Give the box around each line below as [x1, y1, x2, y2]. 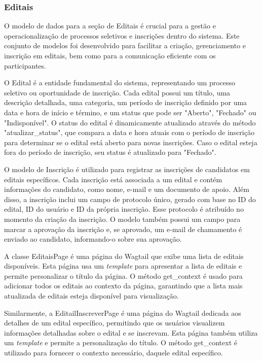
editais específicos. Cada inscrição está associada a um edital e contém [4, 174, 222, 184]
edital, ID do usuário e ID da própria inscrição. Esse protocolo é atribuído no [4, 204, 244, 214]
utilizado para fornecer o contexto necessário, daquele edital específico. [4, 347, 223, 358]
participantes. [4, 60, 46, 71]
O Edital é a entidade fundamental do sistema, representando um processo [4, 77, 236, 88]
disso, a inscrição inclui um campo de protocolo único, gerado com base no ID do [4, 193, 256, 204]
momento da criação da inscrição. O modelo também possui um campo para [4, 213, 241, 224]
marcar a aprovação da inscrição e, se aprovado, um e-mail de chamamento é [4, 223, 242, 234]
